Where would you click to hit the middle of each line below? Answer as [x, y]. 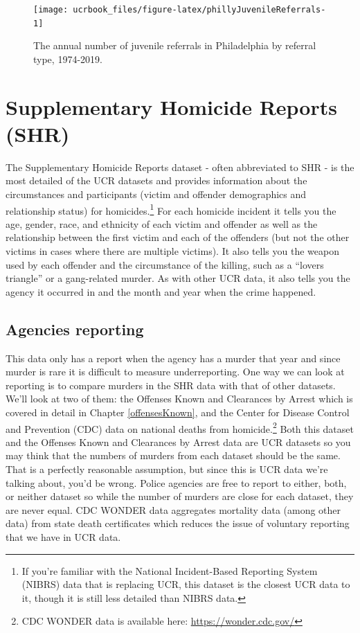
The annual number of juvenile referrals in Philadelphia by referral [175, 45]
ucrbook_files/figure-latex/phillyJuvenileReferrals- [199, 10]
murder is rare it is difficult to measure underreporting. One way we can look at [175, 372]
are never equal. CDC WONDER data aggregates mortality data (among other [173, 509]
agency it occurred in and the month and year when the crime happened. [161, 291]
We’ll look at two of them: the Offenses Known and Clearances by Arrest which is [179, 399]
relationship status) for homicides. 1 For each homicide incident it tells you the [171, 209]
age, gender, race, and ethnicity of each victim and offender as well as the [162, 223]
